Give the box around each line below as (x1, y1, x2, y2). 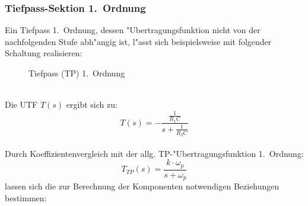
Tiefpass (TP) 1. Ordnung (28, 67, 125, 79)
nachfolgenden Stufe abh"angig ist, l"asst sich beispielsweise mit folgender (5, 35, 272, 47)
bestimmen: (5, 191, 47, 204)
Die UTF (5, 98, 38, 111)
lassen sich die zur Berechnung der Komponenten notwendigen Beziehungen (5, 180, 280, 192)
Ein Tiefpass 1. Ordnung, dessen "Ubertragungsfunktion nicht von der (5, 24, 261, 36)
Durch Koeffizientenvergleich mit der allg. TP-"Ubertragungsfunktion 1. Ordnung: (5, 147, 304, 159)
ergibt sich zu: (66, 98, 118, 111)
